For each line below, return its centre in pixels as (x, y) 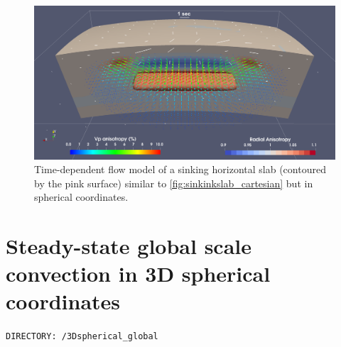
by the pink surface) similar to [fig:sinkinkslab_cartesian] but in (174, 183)
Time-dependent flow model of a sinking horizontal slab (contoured (180, 169)
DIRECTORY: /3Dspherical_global (82, 337)
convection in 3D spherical (138, 274)
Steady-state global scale (129, 246)
